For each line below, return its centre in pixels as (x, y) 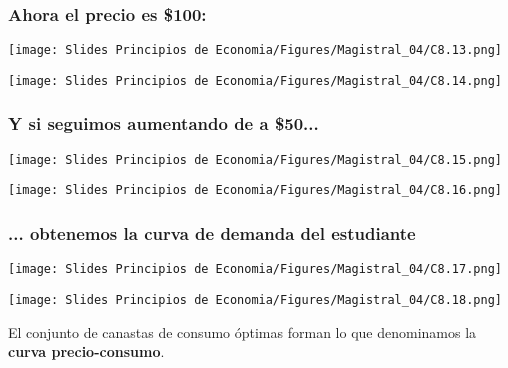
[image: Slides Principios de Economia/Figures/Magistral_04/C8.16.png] (255, 190)
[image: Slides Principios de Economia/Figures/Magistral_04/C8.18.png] (255, 299)
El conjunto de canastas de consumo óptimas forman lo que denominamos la (242, 331)
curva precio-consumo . (86, 351)
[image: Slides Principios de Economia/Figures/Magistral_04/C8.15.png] (255, 159)
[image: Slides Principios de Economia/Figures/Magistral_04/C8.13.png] (255, 50)
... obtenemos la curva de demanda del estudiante (212, 232)
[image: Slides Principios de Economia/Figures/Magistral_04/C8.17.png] (255, 269)
